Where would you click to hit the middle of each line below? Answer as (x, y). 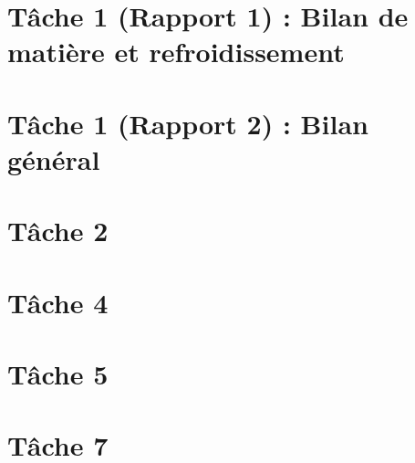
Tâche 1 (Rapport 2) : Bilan (188, 123)
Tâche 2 (58, 231)
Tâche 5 (58, 374)
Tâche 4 (58, 302)
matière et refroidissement (176, 52)
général (54, 158)
